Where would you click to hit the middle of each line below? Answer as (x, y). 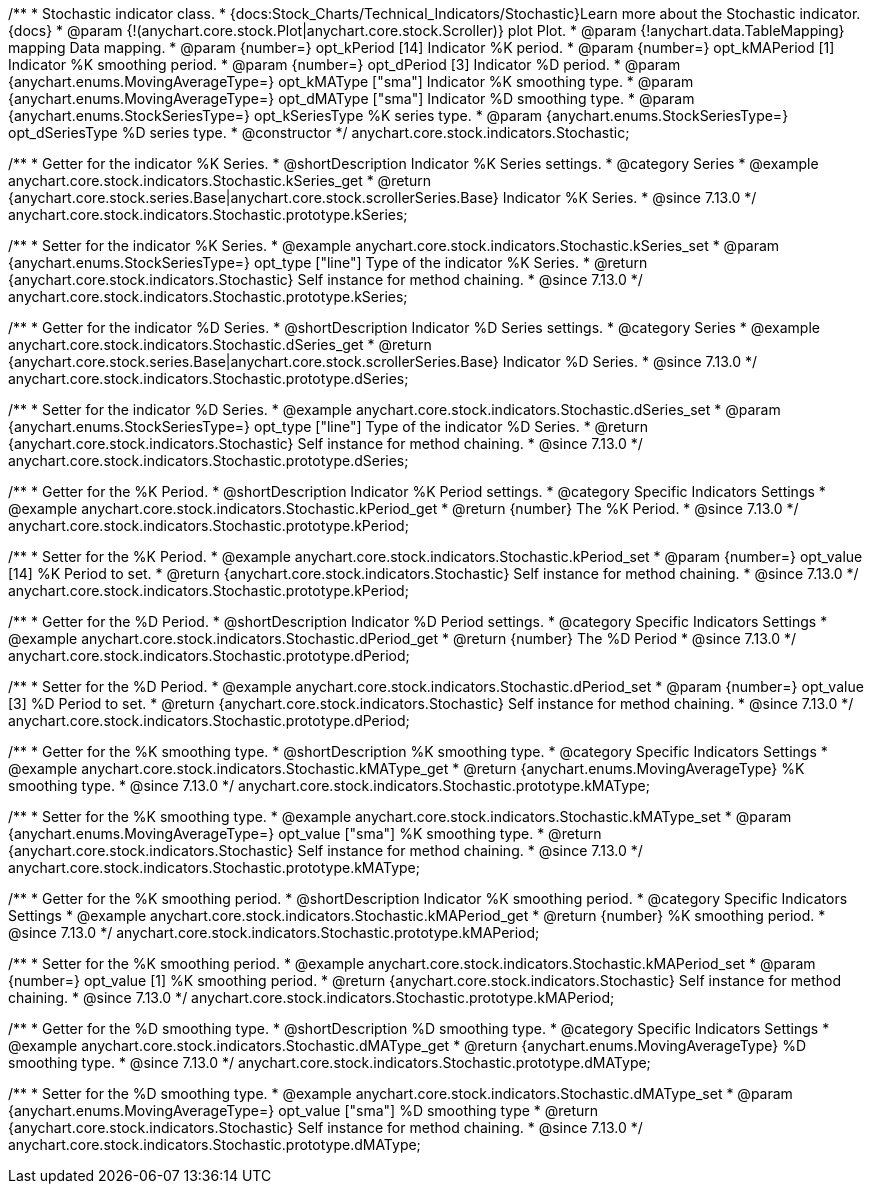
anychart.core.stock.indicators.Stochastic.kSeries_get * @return (219, 180)
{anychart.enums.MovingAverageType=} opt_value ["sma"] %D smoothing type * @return (303, 1110)
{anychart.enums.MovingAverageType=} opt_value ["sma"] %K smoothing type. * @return (305, 833)
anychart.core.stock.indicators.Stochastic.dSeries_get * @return (220, 344)
